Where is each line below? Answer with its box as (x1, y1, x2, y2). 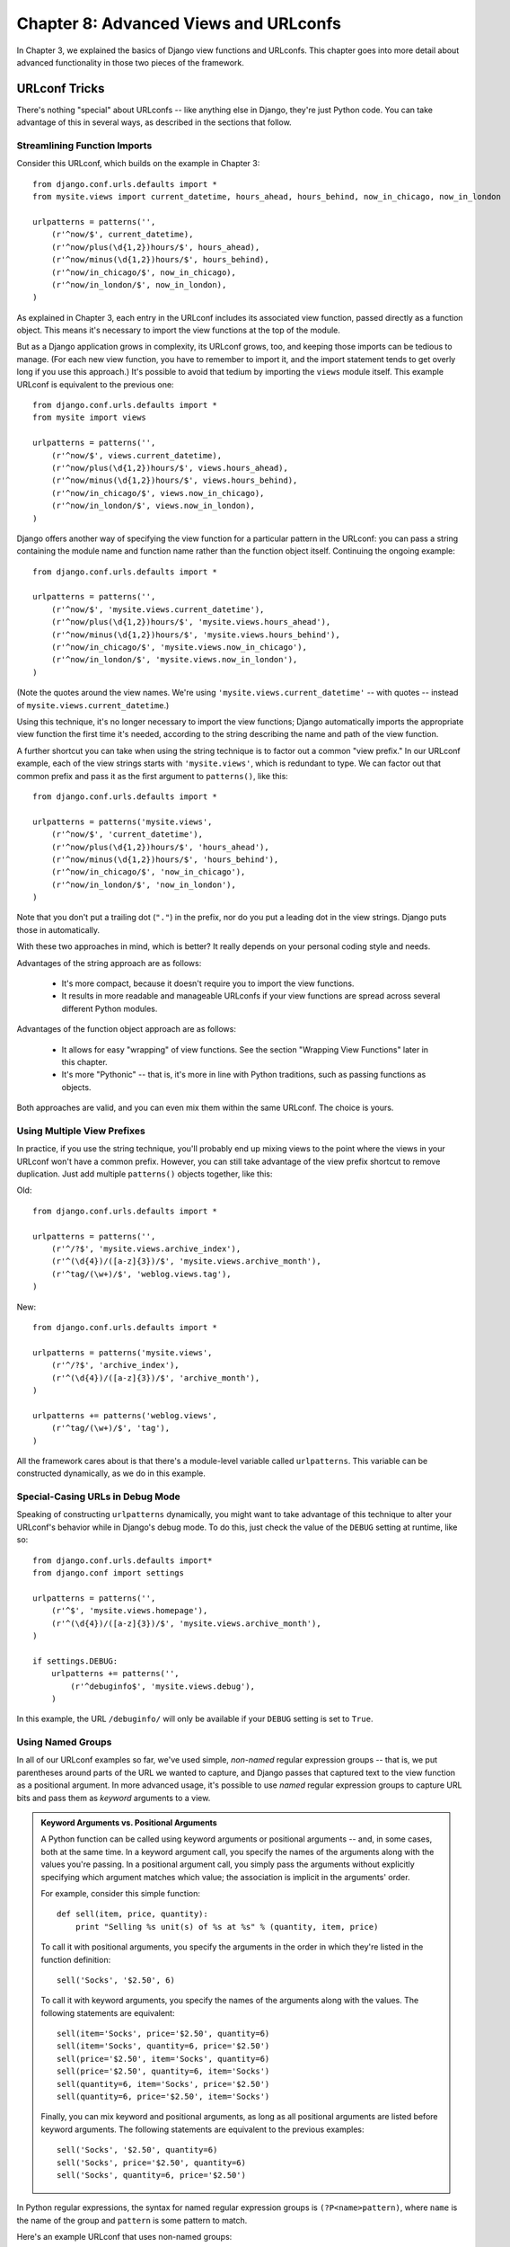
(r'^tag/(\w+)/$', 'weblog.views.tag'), (50, 1268, 233, 1279)
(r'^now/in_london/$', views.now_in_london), (50, 501, 256, 511)
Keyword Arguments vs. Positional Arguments (40, 1816, 217, 1828)
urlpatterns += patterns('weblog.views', (32, 1410, 217, 1420)
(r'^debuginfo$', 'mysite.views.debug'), (70, 1681, 256, 1692)
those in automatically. (16, 924, 101, 935)
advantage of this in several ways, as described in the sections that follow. (16, 117, 292, 128)
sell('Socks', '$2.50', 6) (57, 1975, 175, 1985)
